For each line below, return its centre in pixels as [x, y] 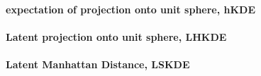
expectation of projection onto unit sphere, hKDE [131, 9]
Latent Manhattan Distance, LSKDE [98, 64]
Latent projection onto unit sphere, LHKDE [116, 36]
